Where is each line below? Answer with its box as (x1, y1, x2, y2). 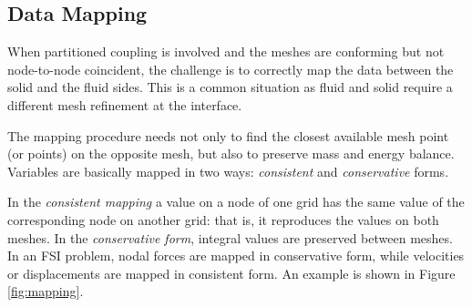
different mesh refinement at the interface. (7, 95, 242, 114)
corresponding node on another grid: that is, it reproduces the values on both (7, 210, 439, 229)
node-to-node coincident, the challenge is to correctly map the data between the (7, 59, 454, 78)
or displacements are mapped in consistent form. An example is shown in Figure (7, 263, 456, 282)
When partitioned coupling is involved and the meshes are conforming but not (7, 42, 445, 61)
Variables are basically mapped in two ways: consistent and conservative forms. (7, 161, 449, 180)
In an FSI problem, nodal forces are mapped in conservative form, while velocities (7, 246, 465, 265)
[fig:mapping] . (7, 281, 84, 301)
